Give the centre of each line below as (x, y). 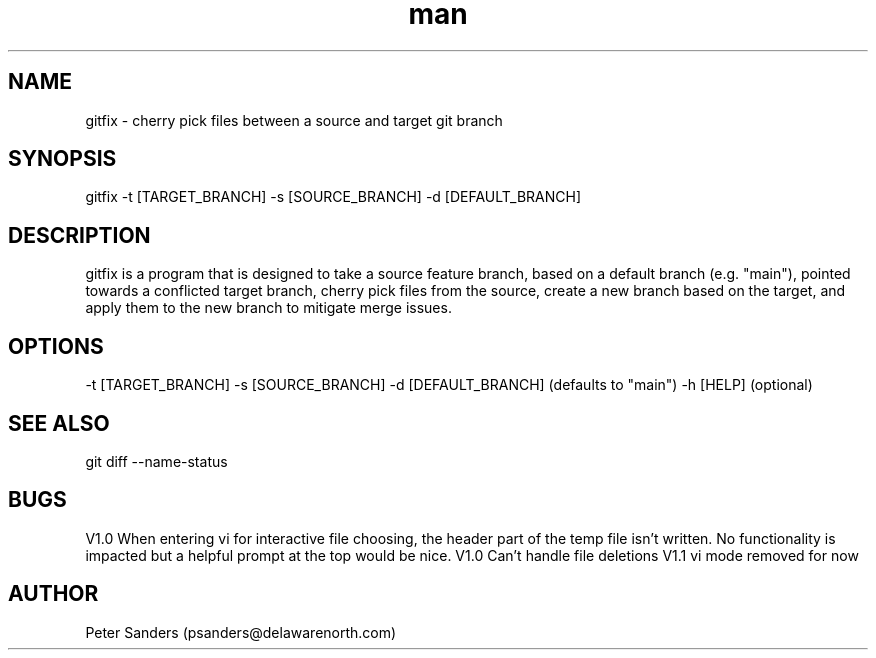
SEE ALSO (59, 423)
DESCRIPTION (79, 235)
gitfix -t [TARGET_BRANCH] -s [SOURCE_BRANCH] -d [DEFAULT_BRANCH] (333, 197)
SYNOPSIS (62, 159)
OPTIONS (56, 346)
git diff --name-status (156, 461)
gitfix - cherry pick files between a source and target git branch (294, 120)
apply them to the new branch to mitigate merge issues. (268, 308)
